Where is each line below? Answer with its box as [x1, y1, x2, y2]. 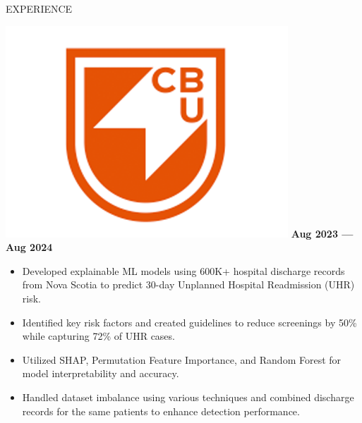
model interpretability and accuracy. [22, 366, 179, 381]
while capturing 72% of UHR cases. [22, 329, 175, 343]
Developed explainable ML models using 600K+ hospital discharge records [22, 263, 345, 278]
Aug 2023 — [291, 226, 354, 240]
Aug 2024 [6, 240, 53, 255]
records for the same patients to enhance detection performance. [22, 403, 300, 418]
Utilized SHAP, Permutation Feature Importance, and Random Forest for [22, 352, 342, 367]
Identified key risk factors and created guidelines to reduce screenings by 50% [22, 314, 357, 329]
